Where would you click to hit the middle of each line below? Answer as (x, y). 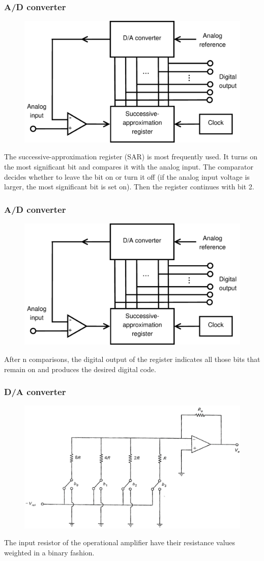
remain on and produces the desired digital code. (80, 369)
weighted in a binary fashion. (49, 552)
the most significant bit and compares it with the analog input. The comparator (129, 166)
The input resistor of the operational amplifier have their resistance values (120, 542)
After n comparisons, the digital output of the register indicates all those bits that (132, 359)
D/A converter (35, 392)
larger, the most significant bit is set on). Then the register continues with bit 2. (129, 187)
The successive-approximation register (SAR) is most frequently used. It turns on (131, 157)
